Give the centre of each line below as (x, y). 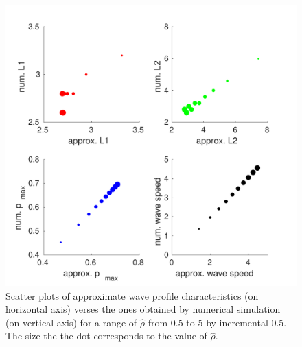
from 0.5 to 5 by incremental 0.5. (217, 322)
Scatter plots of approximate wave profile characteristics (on (132, 295)
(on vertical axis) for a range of (71, 322)
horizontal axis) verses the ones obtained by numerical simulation (143, 309)
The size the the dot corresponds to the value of (106, 336)
